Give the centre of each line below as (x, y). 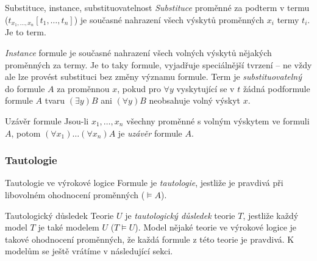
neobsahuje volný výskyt (195, 100)
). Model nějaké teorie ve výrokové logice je (216, 227)
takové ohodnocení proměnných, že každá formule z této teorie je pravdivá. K (150, 239)
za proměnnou (83, 88)
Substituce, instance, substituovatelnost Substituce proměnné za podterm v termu (157, 7)
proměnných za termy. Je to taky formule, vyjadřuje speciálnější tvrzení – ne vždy (158, 64)
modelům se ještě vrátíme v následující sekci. (89, 251)
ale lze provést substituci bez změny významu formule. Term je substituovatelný (153, 77)
